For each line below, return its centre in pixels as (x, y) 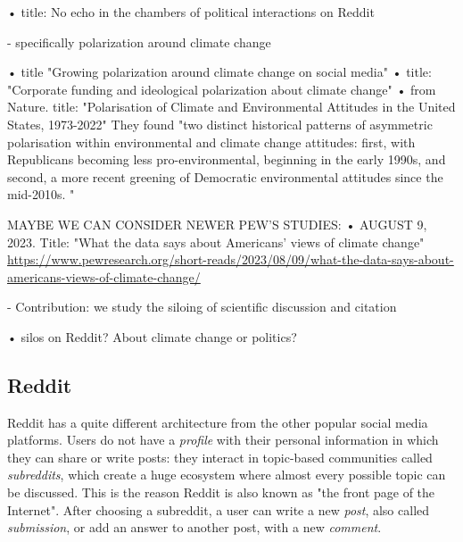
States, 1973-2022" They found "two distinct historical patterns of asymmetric (220, 124)
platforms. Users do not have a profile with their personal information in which (223, 440)
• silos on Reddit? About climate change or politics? (152, 336)
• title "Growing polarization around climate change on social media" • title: (219, 72)
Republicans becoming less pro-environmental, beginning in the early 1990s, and (227, 159)
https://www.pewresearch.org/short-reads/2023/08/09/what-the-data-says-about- (231, 259)
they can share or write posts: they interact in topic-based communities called (220, 457)
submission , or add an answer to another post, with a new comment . (194, 527)
